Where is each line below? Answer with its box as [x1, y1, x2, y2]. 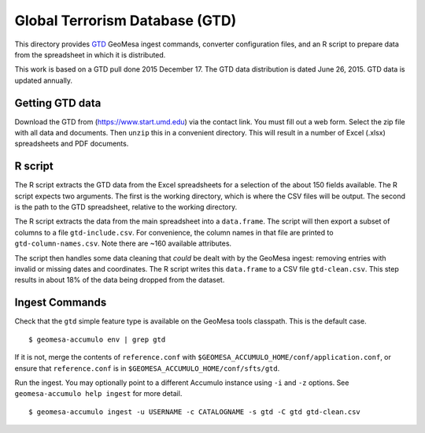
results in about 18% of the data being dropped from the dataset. [14, 276, 225, 285]
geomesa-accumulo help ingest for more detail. [14, 389, 183, 398]
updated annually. [14, 76, 73, 85]
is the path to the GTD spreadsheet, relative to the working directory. [14, 202, 238, 212]
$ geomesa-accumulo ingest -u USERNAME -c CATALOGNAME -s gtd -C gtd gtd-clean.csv [28, 407, 361, 416]
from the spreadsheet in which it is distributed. [14, 50, 166, 59]
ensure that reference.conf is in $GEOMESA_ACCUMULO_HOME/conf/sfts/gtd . [14, 363, 280, 373]
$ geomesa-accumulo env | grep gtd [28, 335, 166, 344]
